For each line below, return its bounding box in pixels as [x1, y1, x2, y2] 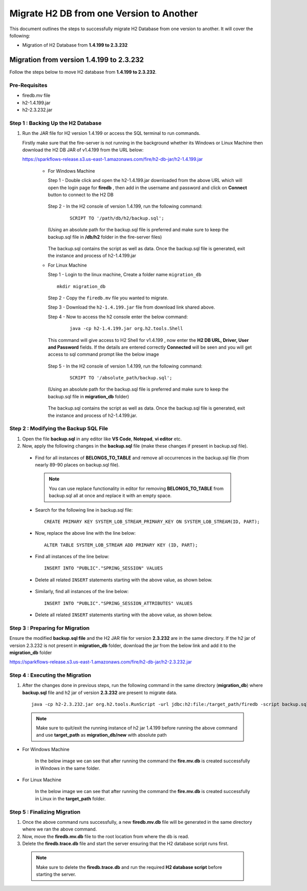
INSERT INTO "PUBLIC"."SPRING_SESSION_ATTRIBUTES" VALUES [44, 600, 193, 606]
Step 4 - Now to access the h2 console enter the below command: [48, 313, 188, 320]
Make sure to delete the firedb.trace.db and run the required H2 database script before [36, 864, 223, 870]
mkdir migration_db [57, 283, 106, 289]
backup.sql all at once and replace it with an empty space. [49, 493, 172, 499]
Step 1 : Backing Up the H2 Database [9, 119, 102, 127]
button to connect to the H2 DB [48, 192, 114, 198]
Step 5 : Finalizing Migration [9, 808, 81, 815]
